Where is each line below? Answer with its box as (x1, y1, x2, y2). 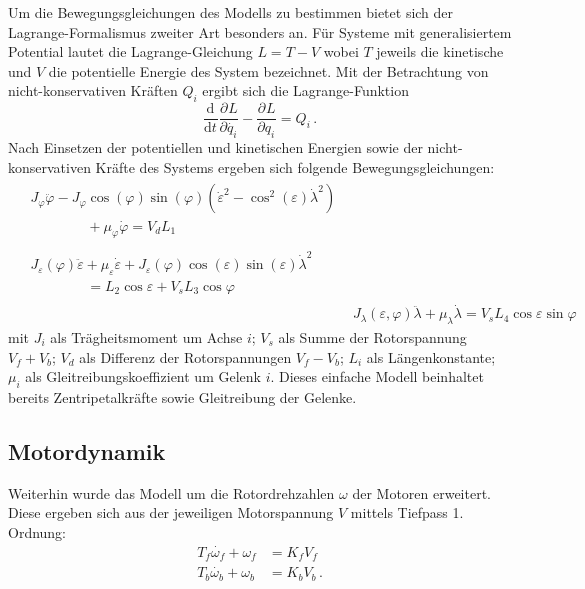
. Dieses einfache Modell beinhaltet (270, 366, 484, 387)
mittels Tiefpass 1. (350, 502, 464, 523)
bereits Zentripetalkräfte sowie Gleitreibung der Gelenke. (8, 386, 357, 407)
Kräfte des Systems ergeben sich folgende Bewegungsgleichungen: (95, 156, 495, 177)
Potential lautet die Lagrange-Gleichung (8, 41, 253, 62)
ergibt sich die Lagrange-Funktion (202, 80, 409, 101)
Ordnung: (8, 521, 67, 542)
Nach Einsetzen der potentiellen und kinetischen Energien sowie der (8, 137, 423, 158)
